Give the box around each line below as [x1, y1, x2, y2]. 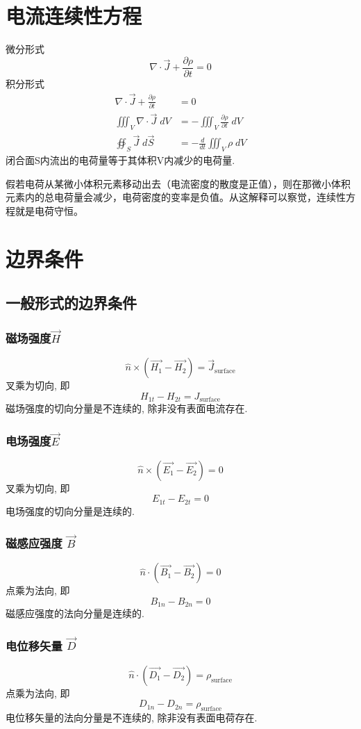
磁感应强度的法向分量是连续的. [6, 606, 144, 621]
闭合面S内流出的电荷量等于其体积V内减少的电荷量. [6, 153, 235, 167]
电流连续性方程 [6, 1, 142, 30]
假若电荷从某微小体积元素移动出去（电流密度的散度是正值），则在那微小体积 [6, 176, 351, 190]
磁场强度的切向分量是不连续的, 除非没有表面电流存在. [6, 401, 248, 416]
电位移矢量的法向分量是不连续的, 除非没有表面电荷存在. [6, 710, 258, 725]
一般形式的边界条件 [6, 292, 137, 313]
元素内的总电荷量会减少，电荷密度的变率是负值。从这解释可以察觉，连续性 [6, 190, 346, 204]
